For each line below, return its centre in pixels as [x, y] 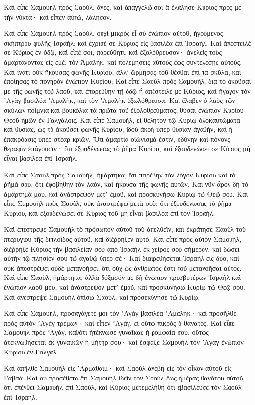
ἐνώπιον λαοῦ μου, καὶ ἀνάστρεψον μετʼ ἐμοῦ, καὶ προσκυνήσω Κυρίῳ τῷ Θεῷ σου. [125, 287]
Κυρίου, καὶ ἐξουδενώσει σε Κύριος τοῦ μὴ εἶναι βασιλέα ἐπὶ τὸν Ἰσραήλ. [110, 213]
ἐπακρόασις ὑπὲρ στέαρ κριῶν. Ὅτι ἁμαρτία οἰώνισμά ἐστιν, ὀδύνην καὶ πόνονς [117, 139]
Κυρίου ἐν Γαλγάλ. [31, 351]
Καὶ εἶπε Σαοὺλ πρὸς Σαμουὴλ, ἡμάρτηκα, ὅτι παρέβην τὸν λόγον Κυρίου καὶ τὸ [120, 174]
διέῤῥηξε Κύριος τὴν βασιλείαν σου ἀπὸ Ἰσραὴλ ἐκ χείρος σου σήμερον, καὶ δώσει [122, 248]
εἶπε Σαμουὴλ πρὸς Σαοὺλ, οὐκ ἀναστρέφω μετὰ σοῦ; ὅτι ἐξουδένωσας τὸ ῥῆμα [118, 203]
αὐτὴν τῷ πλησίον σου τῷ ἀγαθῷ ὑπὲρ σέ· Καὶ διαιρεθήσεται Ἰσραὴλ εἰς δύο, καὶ [122, 258]
